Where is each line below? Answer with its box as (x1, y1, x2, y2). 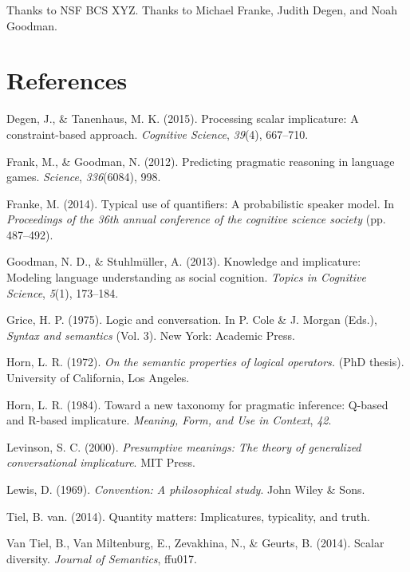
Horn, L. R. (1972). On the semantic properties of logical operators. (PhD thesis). (6, 353, 404, 370)
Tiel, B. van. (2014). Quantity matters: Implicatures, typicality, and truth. (6, 507, 370, 524)
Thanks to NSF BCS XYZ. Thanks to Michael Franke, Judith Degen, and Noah (6, 2, 398, 18)
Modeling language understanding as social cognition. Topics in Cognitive (6, 269, 366, 286)
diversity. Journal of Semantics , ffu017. (6, 550, 197, 566)
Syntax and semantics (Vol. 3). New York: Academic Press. (6, 326, 295, 343)
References (6, 64, 128, 97)
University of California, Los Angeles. (6, 369, 190, 386)
